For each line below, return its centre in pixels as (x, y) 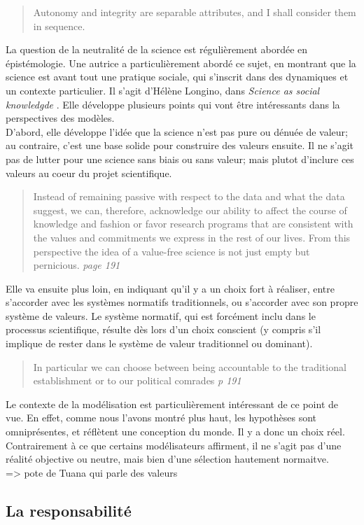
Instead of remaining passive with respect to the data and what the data (189, 196)
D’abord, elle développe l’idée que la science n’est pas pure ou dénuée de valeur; (177, 131)
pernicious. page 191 (77, 265)
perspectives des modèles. (60, 118)
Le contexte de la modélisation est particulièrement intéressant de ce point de (172, 404)
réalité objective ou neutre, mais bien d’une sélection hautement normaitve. (167, 459)
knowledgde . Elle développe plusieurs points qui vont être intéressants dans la (173, 104)
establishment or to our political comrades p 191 (137, 380)
